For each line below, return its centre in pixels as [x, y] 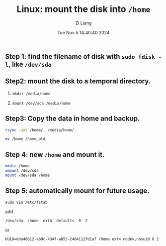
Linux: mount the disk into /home [83, 9]
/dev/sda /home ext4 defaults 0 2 [46, 221]
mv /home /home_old [25, 139]
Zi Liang [83, 23]
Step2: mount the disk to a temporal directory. [78, 81]
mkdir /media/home [31, 94]
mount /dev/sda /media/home [41, 103]
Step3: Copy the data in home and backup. [73, 119]
